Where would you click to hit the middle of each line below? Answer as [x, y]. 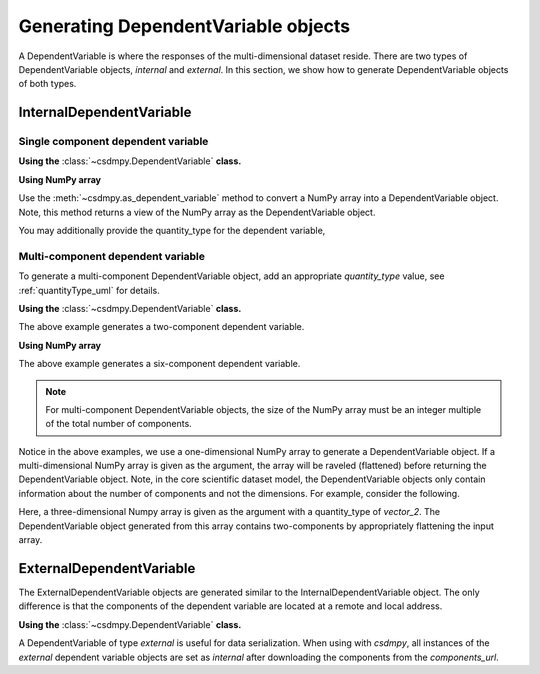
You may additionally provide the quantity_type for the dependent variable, [172, 231]
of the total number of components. [118, 424]
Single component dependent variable [113, 142]
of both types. [47, 84]
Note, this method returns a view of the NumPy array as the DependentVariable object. [197, 212]
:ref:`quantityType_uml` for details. [89, 290]
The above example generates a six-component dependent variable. [159, 364]
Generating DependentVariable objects [184, 26]
